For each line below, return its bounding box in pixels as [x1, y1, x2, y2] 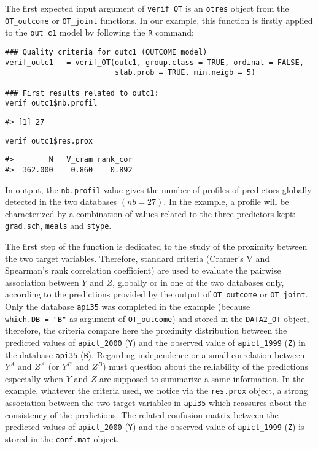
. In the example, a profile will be [163, 195, 289, 208]
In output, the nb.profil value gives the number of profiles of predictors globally [5, 183, 312, 196]
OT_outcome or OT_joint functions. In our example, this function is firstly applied [5, 13, 313, 26]
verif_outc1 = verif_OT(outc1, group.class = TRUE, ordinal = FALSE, [5, 58, 304, 67]
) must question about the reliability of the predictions [103, 360, 308, 373]
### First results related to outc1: [5, 88, 159, 98]
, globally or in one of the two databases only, [112, 275, 284, 288]
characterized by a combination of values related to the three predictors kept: [5, 207, 296, 220]
